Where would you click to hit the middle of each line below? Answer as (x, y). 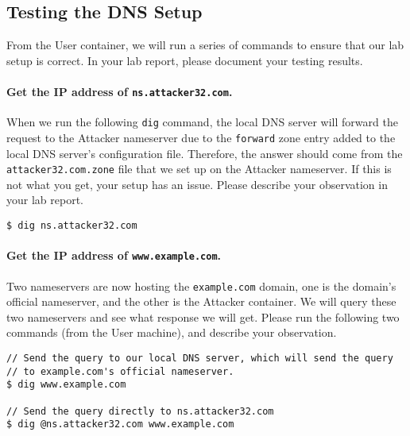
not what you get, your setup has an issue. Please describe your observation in (197, 184)
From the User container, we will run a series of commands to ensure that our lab (205, 45)
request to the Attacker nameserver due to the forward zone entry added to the (201, 137)
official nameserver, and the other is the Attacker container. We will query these (201, 301)
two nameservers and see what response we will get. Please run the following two (203, 316)
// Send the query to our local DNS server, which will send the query (200, 358)
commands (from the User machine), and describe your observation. (172, 332)
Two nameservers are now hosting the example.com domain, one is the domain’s (201, 286)
